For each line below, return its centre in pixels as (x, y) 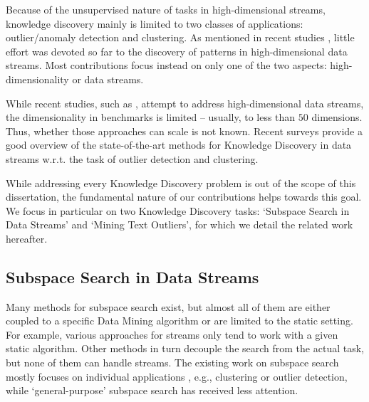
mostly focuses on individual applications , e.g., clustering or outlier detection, (177, 376)
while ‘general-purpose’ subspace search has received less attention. (152, 390)
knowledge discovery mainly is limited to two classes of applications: (155, 23)
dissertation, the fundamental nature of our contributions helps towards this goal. (184, 197)
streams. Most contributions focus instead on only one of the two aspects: (166, 65)
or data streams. (108, 79)
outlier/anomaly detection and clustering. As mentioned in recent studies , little (180, 37)
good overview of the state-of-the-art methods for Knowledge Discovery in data (179, 145)
